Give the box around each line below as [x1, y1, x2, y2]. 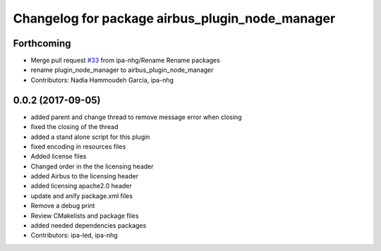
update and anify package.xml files [30, 191, 133, 200]
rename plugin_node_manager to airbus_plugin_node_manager [30, 66, 214, 74]
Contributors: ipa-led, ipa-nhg [30, 231, 118, 240]
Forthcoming [13, 37, 71, 49]
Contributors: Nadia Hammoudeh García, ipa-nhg [30, 75, 174, 84]
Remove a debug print [30, 202, 95, 210]
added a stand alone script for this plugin [30, 133, 150, 141]
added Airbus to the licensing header [30, 172, 139, 180]
